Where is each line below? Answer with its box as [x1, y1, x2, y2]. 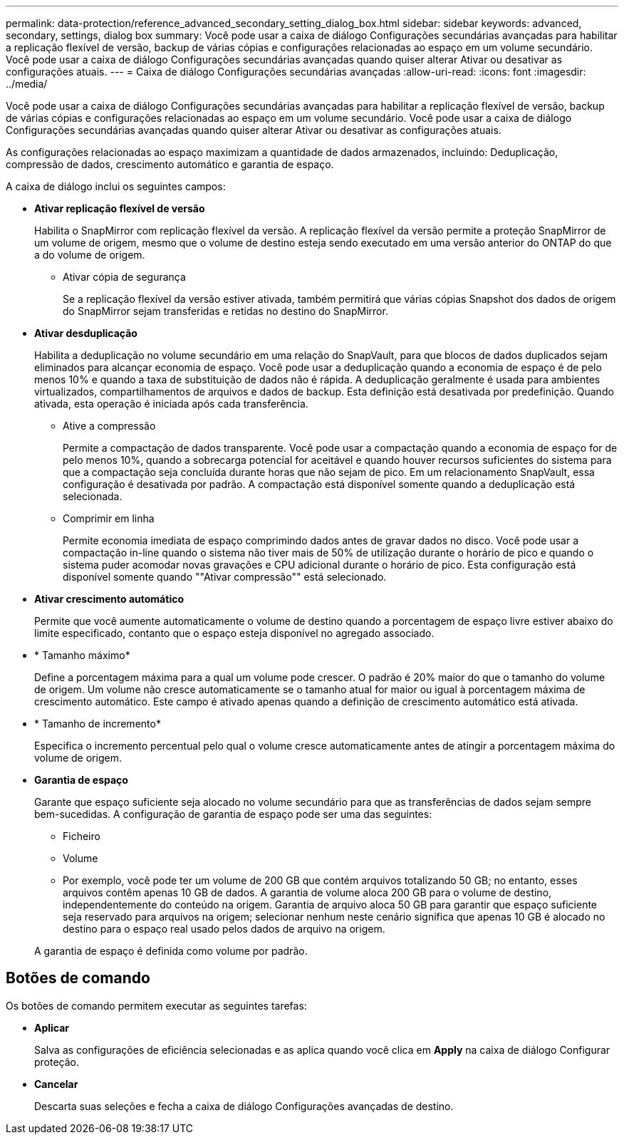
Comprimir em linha [63, 512, 155, 524]
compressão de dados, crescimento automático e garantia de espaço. [6, 158, 334, 170]
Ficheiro [63, 830, 100, 842]
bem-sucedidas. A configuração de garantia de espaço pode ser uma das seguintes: [34, 808, 432, 820]
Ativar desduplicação [34, 327, 137, 339]
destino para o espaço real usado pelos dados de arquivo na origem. [63, 923, 385, 935]
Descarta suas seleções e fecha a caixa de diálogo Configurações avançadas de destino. [34, 1099, 454, 1112]
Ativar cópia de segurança [63, 271, 186, 283]
